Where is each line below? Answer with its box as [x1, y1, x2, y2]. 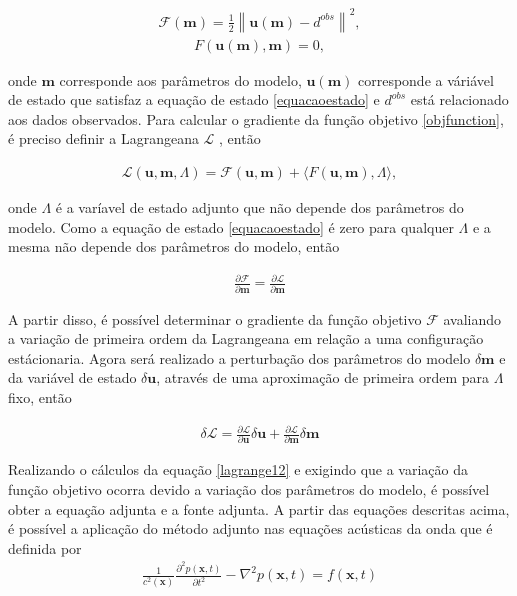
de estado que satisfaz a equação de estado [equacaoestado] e [8, 89, 380, 110]
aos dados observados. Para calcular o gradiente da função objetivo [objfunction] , [8, 108, 504, 129]
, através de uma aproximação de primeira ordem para [156, 367, 490, 388]
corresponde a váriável [357, 69, 494, 90]
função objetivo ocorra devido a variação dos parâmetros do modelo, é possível [8, 479, 490, 500]
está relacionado [410, 89, 509, 110]
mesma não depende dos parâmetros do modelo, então [8, 236, 340, 257]
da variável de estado [8, 367, 137, 388]
